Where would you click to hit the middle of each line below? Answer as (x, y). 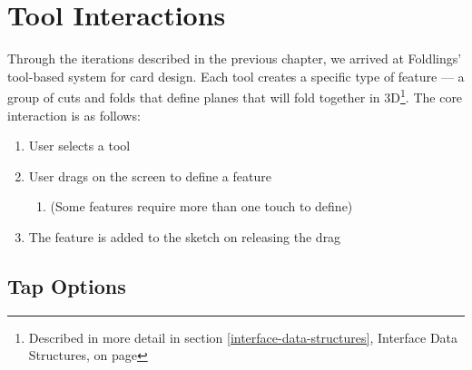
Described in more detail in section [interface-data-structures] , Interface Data (243, 337)
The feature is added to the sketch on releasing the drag (185, 236)
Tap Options (67, 285)
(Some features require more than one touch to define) (202, 206)
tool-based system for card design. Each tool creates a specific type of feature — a (236, 76)
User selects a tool (79, 146)
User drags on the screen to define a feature (150, 175)
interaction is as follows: (74, 115)
